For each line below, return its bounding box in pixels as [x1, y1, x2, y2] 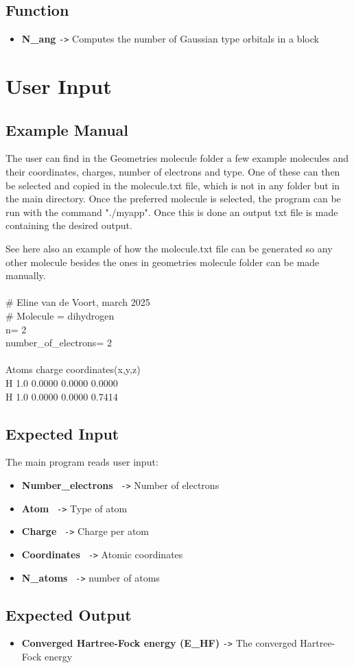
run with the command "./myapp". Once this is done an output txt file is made [5, 204, 338, 219]
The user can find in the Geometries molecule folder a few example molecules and [5, 151, 349, 165]
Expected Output [5, 604, 132, 625]
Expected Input [5, 422, 119, 444]
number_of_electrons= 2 [5, 335, 112, 350]
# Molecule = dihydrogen [5, 308, 115, 322]
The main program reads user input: [5, 455, 158, 469]
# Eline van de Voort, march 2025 [5, 295, 150, 309]
